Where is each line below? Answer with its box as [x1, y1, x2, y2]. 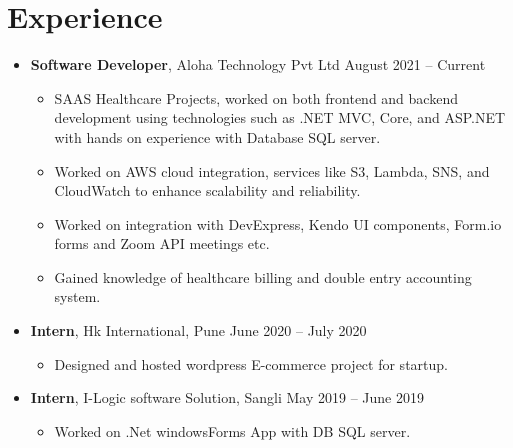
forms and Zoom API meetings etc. [54, 233, 270, 254]
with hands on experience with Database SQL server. [54, 126, 381, 147]
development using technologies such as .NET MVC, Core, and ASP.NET [54, 107, 506, 128]
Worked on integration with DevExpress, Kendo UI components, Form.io [54, 213, 502, 234]
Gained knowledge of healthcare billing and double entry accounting [54, 266, 472, 287]
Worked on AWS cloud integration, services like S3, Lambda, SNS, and [54, 160, 490, 181]
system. [54, 286, 101, 307]
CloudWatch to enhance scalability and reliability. [54, 180, 361, 201]
